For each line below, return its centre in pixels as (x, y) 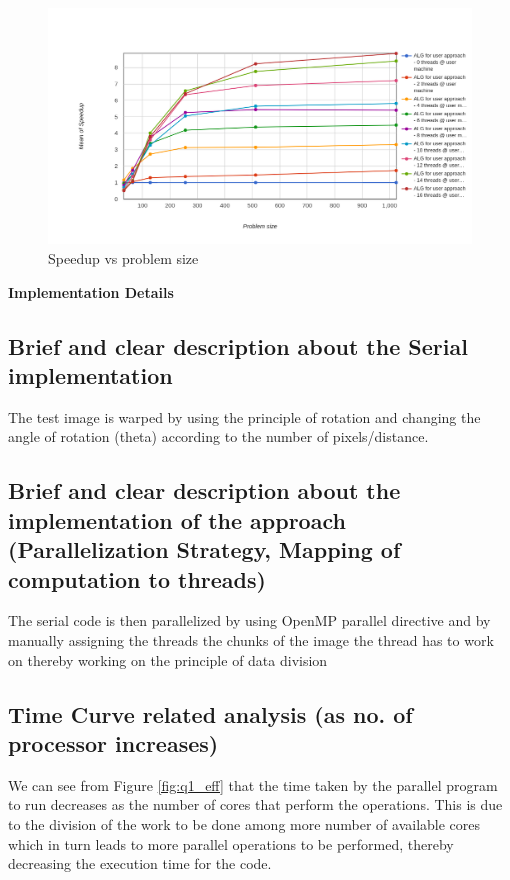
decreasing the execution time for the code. (140, 863)
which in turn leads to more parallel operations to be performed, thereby (231, 843)
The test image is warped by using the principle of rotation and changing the (244, 416)
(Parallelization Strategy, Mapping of (204, 549)
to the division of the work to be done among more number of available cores (244, 823)
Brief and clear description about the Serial (238, 345)
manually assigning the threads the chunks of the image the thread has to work (251, 639)
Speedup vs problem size (123, 258)
